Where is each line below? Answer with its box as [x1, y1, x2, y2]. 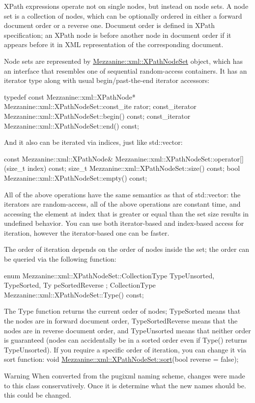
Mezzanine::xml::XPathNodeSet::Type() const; [4, 289, 144, 299]
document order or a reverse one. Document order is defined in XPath [4, 20, 215, 30]
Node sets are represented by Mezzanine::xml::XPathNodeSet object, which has [4, 55, 243, 66]
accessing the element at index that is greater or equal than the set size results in [4, 208, 249, 218]
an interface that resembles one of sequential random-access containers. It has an [4, 65, 247, 76]
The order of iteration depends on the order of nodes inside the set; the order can [4, 244, 250, 254]
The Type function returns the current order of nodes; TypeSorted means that [4, 306, 241, 316]
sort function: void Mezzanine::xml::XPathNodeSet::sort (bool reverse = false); [4, 354, 239, 364]
